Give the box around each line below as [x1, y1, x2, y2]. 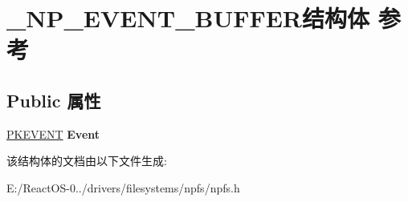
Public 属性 [6, 87, 101, 112]
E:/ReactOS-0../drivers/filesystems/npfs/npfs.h [6, 179, 240, 196]
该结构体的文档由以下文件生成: [6, 152, 167, 169]
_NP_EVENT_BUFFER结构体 [6, 2, 370, 34]
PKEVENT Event [6, 125, 100, 142]
